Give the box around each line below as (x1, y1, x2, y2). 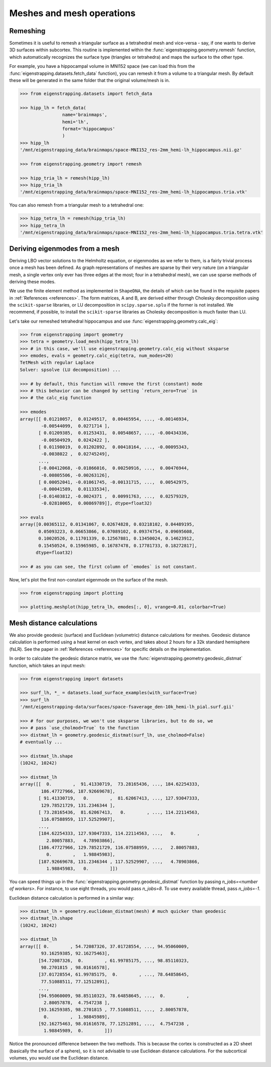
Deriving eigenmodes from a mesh (9, 244, 120, 253)
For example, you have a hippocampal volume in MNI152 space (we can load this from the (9, 63, 195, 69)
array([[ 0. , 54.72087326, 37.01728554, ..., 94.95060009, (20, 943, 190, 949)
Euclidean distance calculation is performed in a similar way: (9, 895, 134, 901)
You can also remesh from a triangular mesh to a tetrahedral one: (9, 202, 144, 208)
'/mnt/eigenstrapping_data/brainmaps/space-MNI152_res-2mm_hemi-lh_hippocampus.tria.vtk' (20, 189, 248, 195)
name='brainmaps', (62, 112, 107, 118)
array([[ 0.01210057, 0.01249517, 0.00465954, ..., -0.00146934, (20, 416, 190, 422)
